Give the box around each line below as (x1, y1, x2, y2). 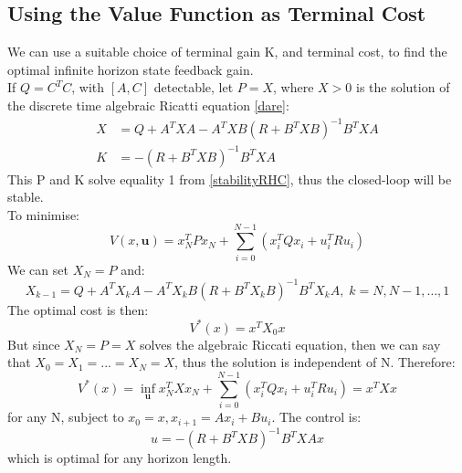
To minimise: (7, 205, 80, 224)
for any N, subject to (7, 407, 124, 426)
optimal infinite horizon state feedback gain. (7, 59, 254, 79)
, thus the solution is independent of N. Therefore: (174, 352, 456, 372)
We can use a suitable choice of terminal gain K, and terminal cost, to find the (7, 42, 447, 61)
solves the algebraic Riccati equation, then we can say (139, 334, 441, 353)
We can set (7, 259, 68, 279)
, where (273, 78, 314, 97)
